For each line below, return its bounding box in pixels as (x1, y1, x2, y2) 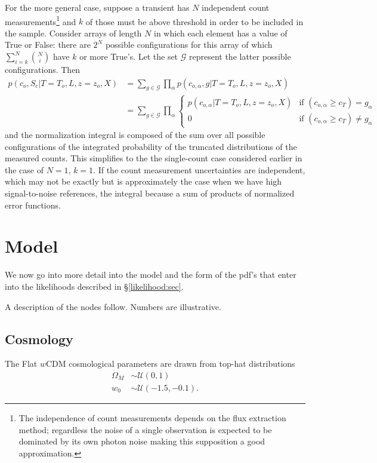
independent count (202, 1, 270, 13)
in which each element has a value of (153, 26, 288, 39)
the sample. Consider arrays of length (5, 26, 142, 39)
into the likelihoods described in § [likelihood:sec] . (5, 280, 184, 292)
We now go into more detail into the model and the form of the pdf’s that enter (5, 268, 296, 281)
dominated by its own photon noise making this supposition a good (18, 435, 265, 447)
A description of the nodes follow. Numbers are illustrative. (5, 300, 221, 312)
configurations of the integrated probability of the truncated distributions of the (5, 140, 297, 152)
